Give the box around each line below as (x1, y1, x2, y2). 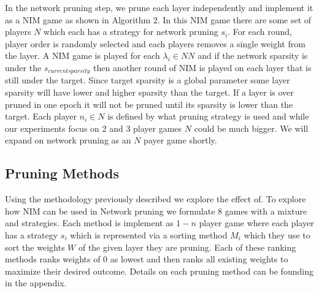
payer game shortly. (144, 134, 217, 146)
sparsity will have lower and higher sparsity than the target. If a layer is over (5, 86, 294, 99)
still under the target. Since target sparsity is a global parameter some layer (5, 74, 290, 86)
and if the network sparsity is (198, 49, 308, 62)
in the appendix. (5, 276, 67, 289)
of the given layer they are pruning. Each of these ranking (78, 240, 296, 253)
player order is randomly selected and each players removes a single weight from (5, 37, 306, 50)
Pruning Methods (5, 164, 120, 183)
